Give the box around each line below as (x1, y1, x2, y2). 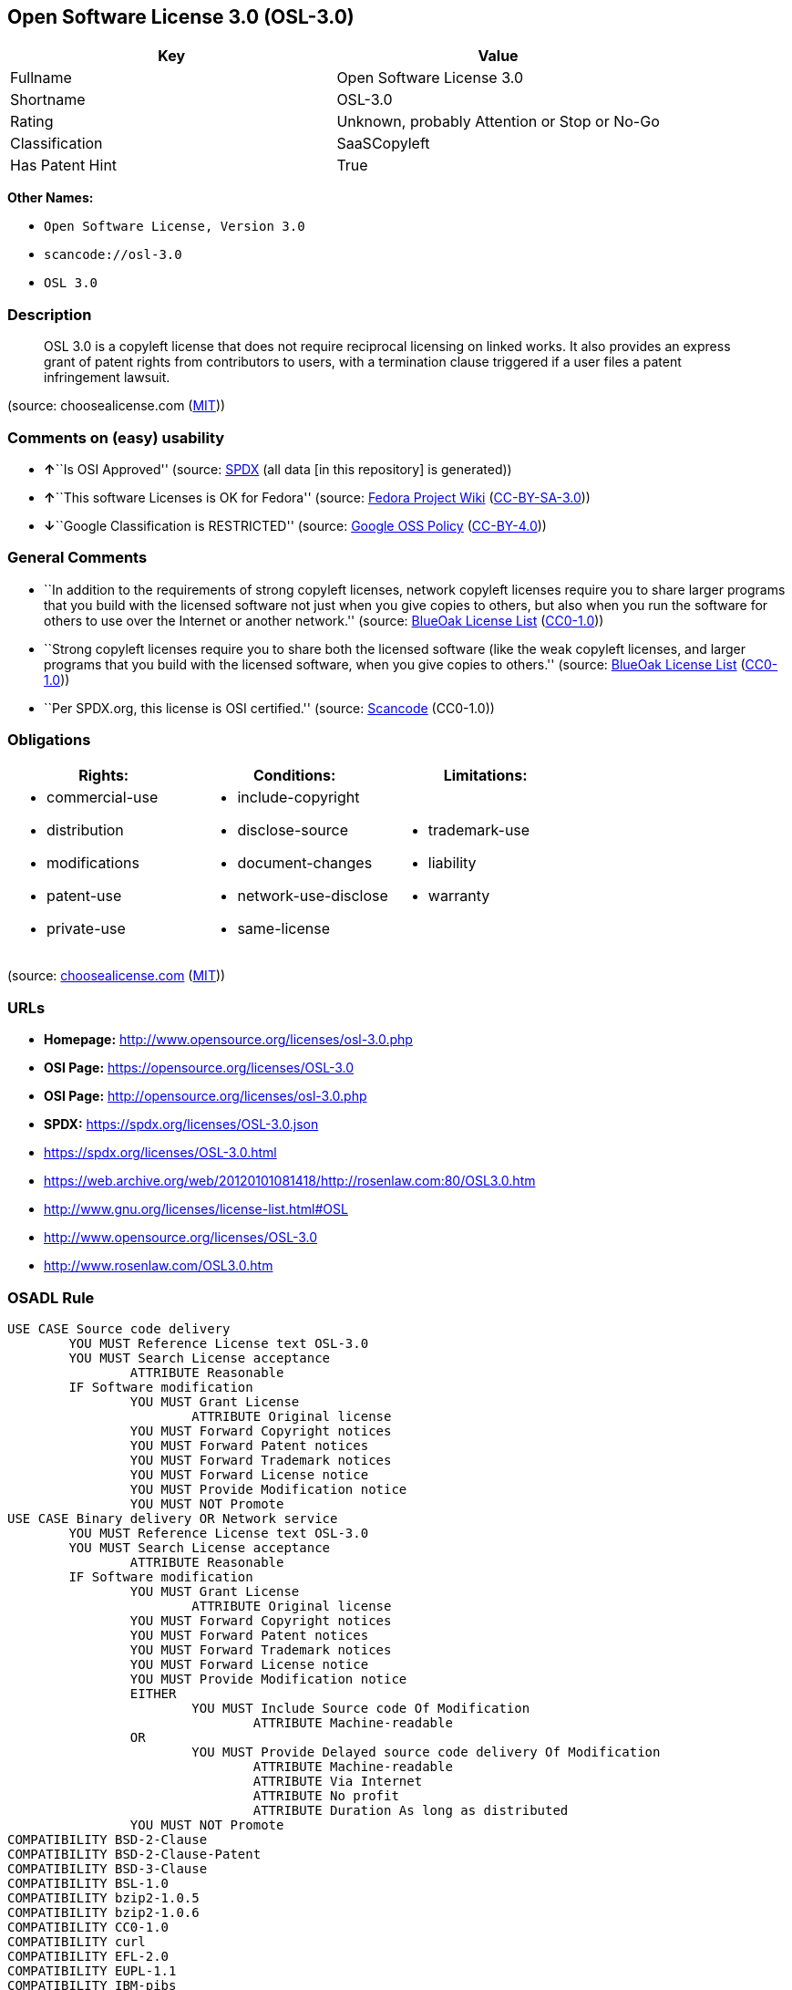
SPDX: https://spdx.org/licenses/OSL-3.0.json (44, 1116, 319, 1133)
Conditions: (252, 766, 336, 785)
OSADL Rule (7, 1288, 95, 1307)
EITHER (129, 1685, 177, 1701)
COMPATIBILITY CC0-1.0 (7, 1919, 170, 1934)
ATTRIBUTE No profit (252, 1788, 399, 1803)
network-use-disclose (237, 886, 388, 906)
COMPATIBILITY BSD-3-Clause (7, 1860, 208, 1876)
